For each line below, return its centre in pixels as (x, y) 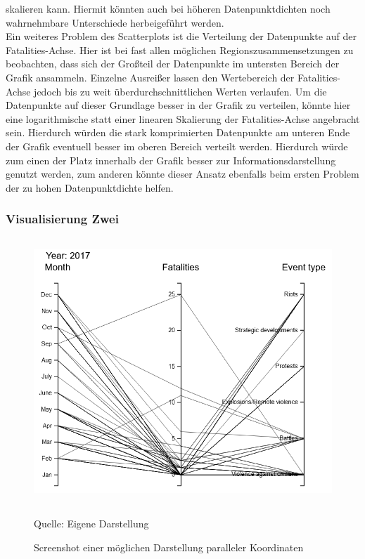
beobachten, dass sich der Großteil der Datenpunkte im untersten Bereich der (173, 64)
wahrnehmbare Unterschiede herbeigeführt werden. (115, 22)
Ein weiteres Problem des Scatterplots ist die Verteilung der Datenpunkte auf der (181, 36)
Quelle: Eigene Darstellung (91, 524)
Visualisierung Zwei (62, 219)
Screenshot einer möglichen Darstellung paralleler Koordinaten (169, 547)
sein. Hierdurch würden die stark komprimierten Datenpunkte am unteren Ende (178, 132)
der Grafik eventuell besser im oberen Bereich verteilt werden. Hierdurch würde (177, 146)
